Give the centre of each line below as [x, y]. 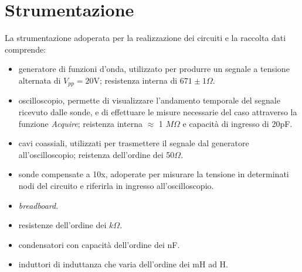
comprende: [26, 49]
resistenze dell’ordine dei [62, 225]
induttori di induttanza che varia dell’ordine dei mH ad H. [123, 264]
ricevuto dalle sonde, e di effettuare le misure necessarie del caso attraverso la [158, 111]
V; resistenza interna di [135, 80]
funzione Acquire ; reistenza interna [80, 123]
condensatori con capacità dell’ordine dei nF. [99, 244]
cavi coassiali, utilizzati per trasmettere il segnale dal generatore [134, 143]
